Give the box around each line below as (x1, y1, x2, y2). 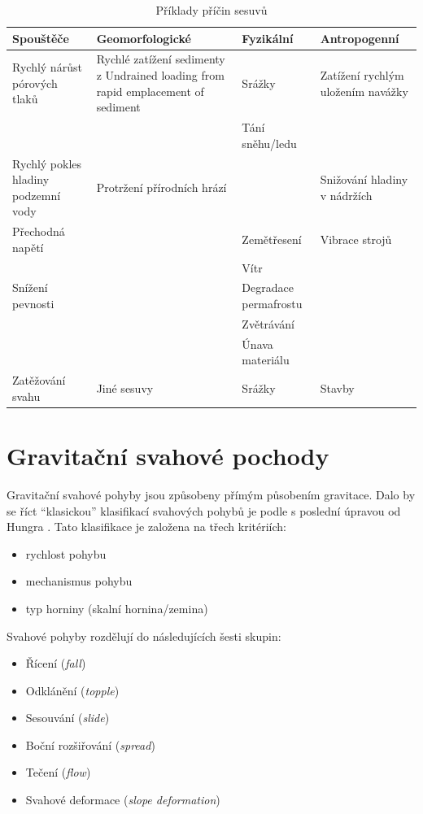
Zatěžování (12, 372, 66, 389)
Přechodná (12, 223, 65, 240)
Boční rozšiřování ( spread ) (25, 736, 155, 753)
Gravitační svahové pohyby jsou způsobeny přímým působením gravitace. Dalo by (7, 485, 416, 503)
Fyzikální (242, 29, 294, 46)
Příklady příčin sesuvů (155, 2, 268, 18)
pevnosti (12, 295, 55, 311)
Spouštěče (12, 29, 69, 46)
